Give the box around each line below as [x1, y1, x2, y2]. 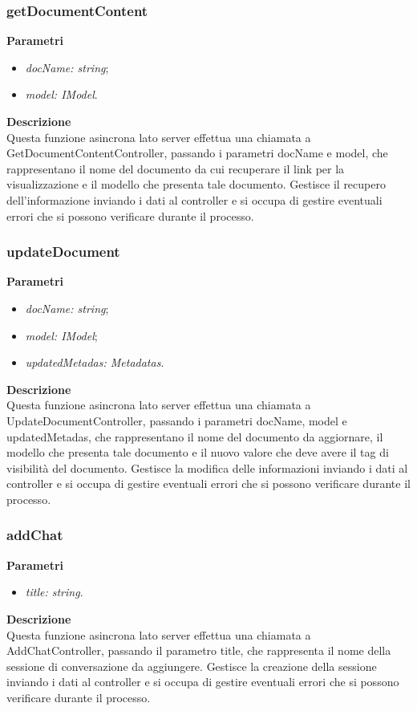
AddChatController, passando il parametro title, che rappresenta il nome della [6, 642, 391, 659]
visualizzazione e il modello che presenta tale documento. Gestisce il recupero [6, 176, 386, 193]
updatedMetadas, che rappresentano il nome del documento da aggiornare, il [6, 428, 383, 445]
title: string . [25, 583, 83, 600]
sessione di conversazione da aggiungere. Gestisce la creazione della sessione [6, 657, 377, 674]
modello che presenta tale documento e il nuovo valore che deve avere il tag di [6, 444, 389, 461]
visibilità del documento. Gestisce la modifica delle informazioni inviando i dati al [6, 459, 408, 476]
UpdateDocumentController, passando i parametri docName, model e [6, 412, 347, 429]
